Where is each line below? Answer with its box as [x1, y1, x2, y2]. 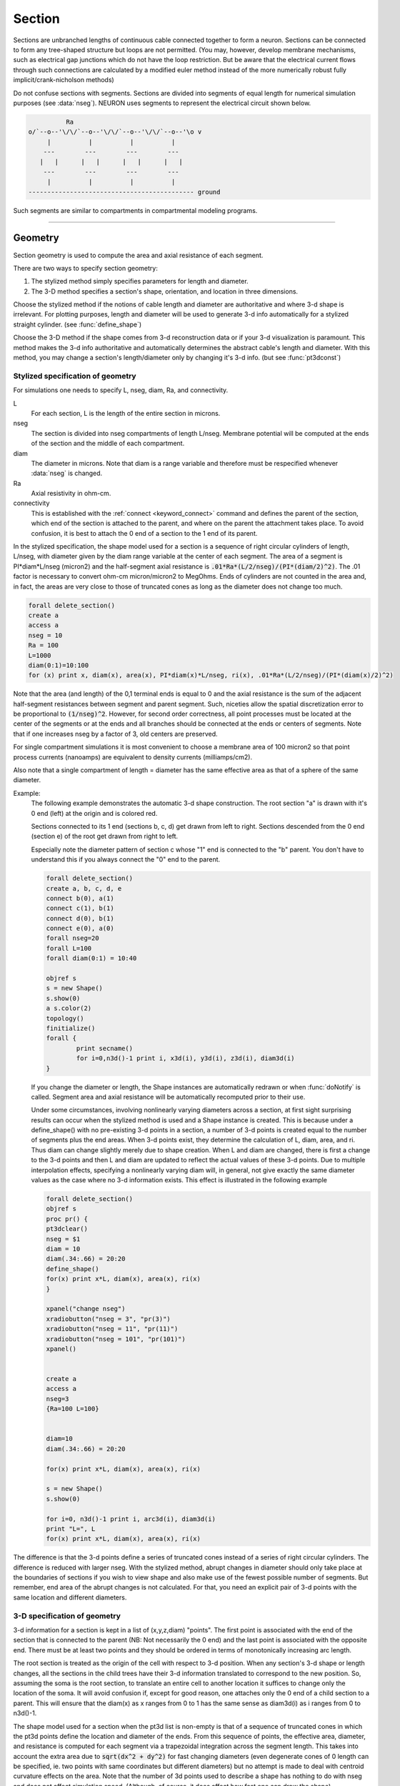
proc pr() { [46, 1214, 89, 1223]
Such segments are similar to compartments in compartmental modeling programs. [13, 206, 258, 214]
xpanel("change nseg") [46, 1304, 126, 1313]
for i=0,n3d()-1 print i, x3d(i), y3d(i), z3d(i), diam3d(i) [76, 1054, 295, 1062]
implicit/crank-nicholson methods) [13, 76, 114, 84]
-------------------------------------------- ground [28, 188, 221, 196]
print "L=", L [46, 1525, 96, 1532]
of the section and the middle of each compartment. [31, 439, 185, 448]
